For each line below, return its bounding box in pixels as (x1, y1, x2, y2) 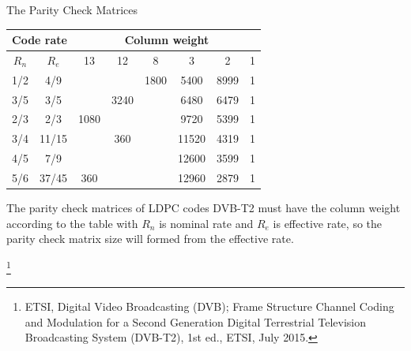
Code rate (12, 32, 67, 48)
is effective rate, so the (273, 215, 383, 231)
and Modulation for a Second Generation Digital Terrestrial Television (25, 313, 366, 330)
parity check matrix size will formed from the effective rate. (6, 230, 294, 247)
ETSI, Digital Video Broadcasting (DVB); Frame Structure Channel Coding (25, 298, 394, 315)
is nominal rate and (159, 215, 254, 231)
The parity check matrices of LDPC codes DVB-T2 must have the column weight (6, 200, 401, 216)
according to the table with (6, 215, 138, 231)
